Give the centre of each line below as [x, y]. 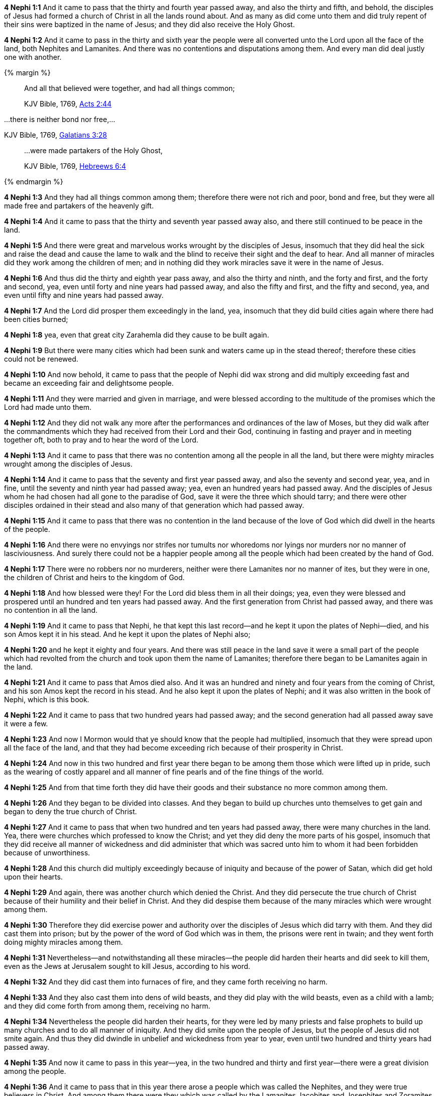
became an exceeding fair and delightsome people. [89, 383]
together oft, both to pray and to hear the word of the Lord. [101, 440]
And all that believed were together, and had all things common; [130, 88]
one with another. [33, 57]
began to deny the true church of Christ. [71, 811]
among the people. [35, 1071]
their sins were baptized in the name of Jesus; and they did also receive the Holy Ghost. [149, 24]
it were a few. [26, 724]
